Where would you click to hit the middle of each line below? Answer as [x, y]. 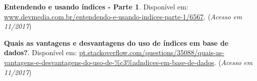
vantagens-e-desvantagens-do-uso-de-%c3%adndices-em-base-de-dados [109, 62]
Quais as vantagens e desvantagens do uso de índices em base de [116, 42]
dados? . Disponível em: [40, 52]
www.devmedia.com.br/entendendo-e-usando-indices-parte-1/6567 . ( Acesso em [123, 16]
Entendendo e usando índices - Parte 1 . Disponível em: [96, 6]
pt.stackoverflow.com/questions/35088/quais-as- [152, 52]
